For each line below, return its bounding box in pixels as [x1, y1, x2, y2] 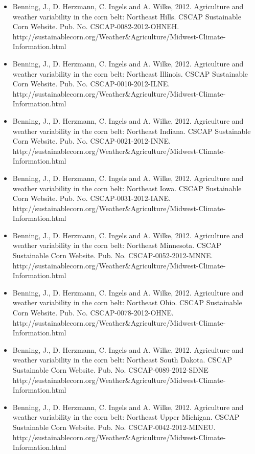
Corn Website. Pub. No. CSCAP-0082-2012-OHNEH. [12, 21, 179, 32]
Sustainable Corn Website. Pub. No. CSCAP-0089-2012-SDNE [12, 365, 208, 375]
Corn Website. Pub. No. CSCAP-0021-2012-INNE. [12, 135, 171, 146]
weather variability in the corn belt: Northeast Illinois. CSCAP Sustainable [12, 68, 248, 79]
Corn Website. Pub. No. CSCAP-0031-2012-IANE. [12, 193, 171, 203]
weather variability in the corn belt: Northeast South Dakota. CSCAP [12, 354, 233, 365]
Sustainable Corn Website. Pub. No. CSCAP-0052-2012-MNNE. [12, 250, 213, 261]
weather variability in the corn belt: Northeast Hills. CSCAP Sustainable [12, 11, 241, 21]
